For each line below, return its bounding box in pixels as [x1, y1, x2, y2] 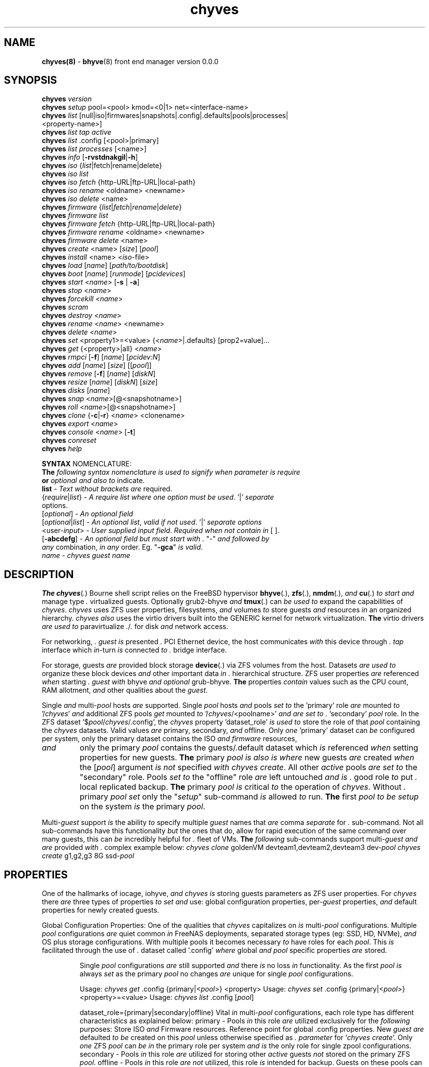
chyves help [42, 444, 82, 453]
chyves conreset [42, 436, 96, 445]
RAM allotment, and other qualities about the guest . [42, 686, 208, 695]
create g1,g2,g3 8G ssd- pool [42, 851, 134, 860]
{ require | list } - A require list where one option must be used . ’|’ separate [42, 493, 274, 502]
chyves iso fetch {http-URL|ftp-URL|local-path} [42, 178, 196, 187]
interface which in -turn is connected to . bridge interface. [42, 646, 227, 655]
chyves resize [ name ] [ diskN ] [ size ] [42, 378, 158, 387]
